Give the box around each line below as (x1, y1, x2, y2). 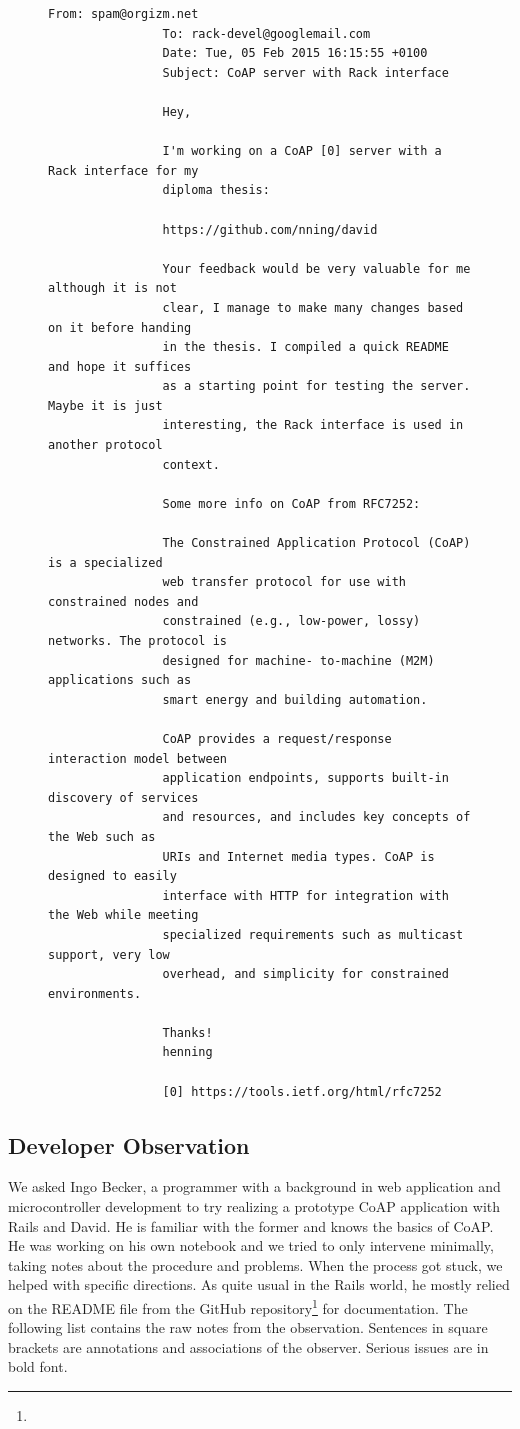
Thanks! (162, 1025, 213, 1040)
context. (162, 457, 220, 472)
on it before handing (48, 320, 192, 335)
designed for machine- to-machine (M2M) (162, 653, 435, 668)
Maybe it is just (48, 398, 163, 413)
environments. (48, 986, 142, 1001)
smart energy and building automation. (162, 692, 428, 707)
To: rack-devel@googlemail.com (162, 26, 371, 41)
